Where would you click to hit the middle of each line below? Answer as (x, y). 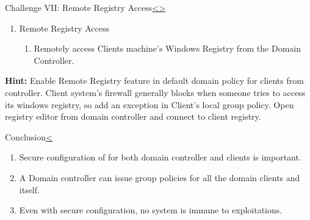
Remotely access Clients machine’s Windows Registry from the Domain (167, 48)
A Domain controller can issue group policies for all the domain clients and (160, 177)
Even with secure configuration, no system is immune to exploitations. (151, 210)
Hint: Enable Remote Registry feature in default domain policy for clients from (154, 81)
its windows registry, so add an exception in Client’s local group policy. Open (150, 104)
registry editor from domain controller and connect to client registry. (133, 116)
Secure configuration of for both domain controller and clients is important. (160, 157)
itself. (29, 189)
